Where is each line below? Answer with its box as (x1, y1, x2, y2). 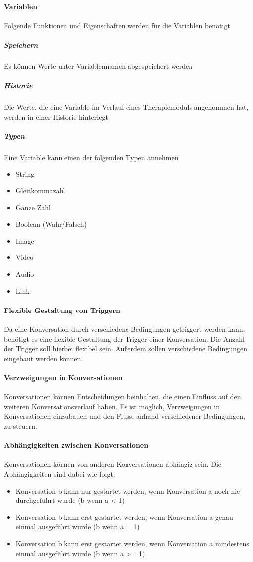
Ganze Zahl (15, 202, 51, 212)
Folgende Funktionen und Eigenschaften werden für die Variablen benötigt (4, 20, 230, 30)
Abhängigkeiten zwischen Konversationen (4, 440, 149, 450)
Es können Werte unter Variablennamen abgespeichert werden (4, 61, 193, 71)
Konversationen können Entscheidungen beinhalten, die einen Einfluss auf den (4, 391, 241, 402)
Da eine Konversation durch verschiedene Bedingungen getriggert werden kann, (4, 324, 245, 334)
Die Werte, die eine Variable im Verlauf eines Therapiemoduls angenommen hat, (4, 102, 249, 112)
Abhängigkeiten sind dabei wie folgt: (4, 468, 115, 479)
